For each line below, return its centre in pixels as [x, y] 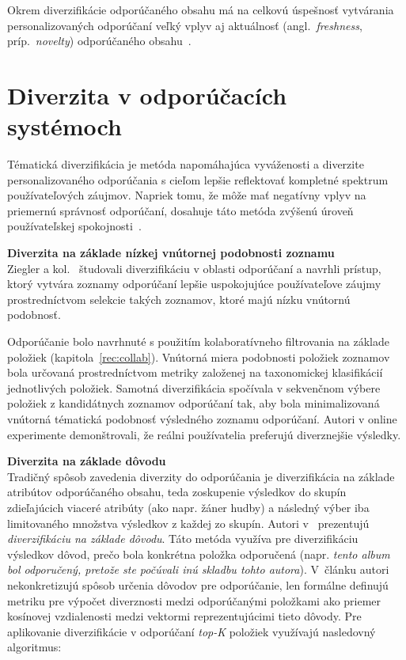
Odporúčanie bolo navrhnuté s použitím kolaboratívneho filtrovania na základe [198, 341]
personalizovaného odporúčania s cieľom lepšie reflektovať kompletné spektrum [198, 179]
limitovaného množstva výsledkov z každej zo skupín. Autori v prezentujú [188, 523]
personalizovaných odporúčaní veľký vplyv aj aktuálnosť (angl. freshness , [185, 25]
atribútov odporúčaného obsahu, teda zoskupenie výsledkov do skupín [177, 492]
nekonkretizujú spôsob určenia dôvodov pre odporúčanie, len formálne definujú [198, 584]
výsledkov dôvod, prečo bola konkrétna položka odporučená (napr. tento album [199, 554]
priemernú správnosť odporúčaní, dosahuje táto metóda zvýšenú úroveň [180, 210]
